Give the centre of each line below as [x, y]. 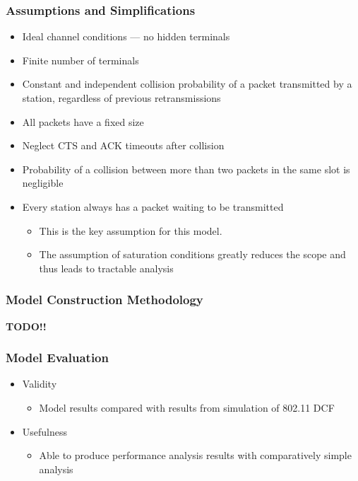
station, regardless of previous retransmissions [121, 98]
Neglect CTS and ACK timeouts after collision [123, 145]
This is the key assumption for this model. [131, 230]
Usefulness [45, 431]
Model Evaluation [57, 358]
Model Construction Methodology [105, 300]
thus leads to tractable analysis [106, 268]
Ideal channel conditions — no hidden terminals [126, 36]
